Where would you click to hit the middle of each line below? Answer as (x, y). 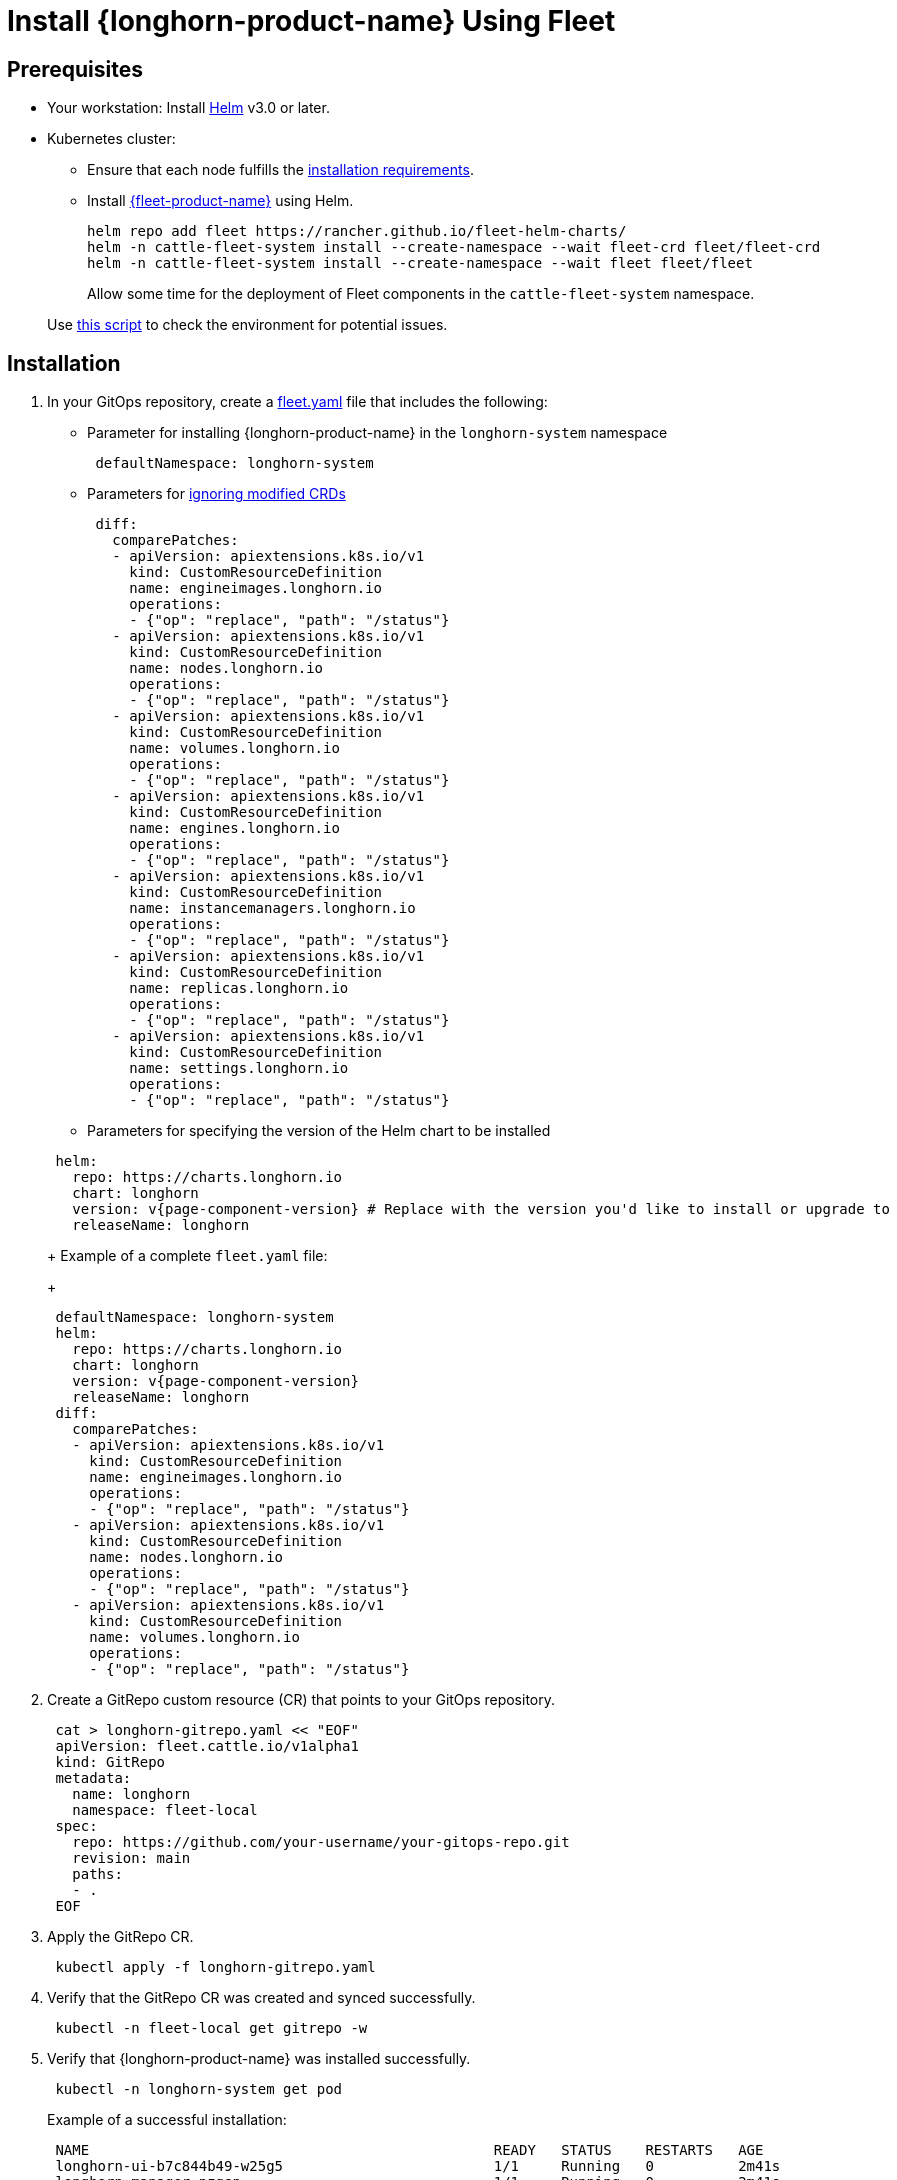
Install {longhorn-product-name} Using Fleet (311, 21)
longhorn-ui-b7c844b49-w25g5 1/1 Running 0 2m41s (418, 2166)
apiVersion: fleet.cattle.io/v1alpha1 (207, 1746)
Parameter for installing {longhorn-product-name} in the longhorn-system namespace (377, 433)
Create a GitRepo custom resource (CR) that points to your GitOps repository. (301, 1700)
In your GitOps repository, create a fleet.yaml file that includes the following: (297, 402)
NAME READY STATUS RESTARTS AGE (409, 2150)
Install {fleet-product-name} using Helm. (220, 201)
